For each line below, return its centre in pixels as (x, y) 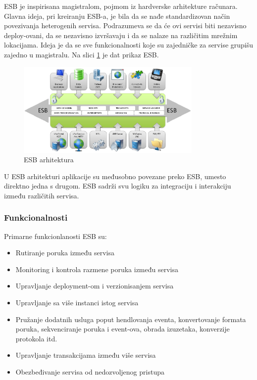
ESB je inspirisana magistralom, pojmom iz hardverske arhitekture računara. (121, 6)
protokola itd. (36, 338)
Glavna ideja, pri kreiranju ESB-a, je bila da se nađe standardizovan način (117, 16)
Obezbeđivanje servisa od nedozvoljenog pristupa (90, 372)
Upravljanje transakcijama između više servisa (86, 355)
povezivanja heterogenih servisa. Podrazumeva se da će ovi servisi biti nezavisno (125, 25)
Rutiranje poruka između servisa (65, 253)
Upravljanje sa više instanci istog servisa (77, 303)
